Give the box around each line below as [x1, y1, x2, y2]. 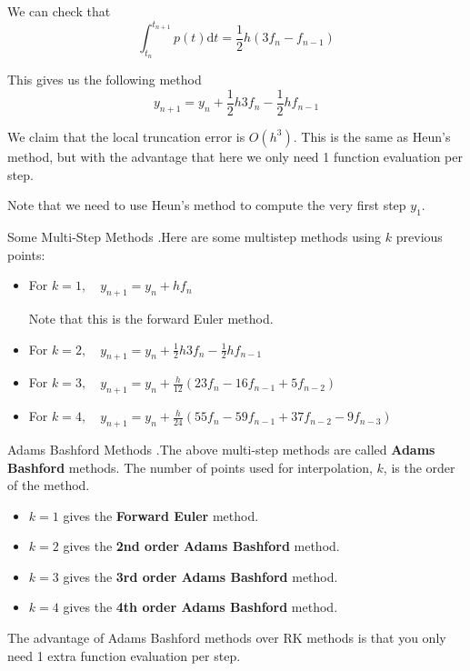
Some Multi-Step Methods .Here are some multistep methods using [7, 226, 382, 245]
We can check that [7, 2, 111, 20]
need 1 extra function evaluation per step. [7, 646, 241, 665]
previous [395, 226, 443, 245]
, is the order [383, 457, 455, 476]
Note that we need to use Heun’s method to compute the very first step [7, 195, 406, 215]
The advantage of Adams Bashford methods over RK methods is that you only [7, 628, 446, 647]
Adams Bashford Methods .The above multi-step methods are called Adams [7, 439, 435, 458]
